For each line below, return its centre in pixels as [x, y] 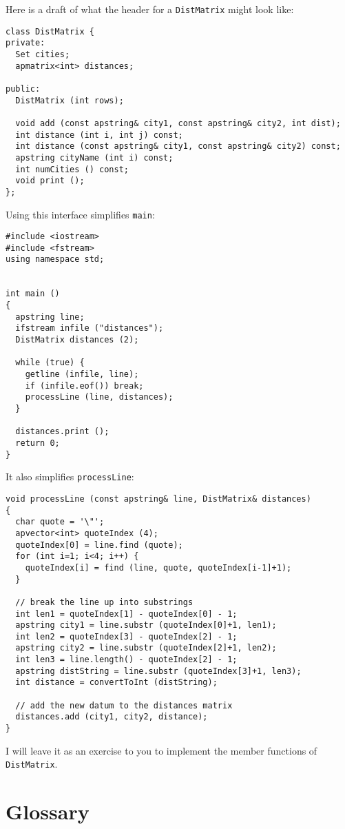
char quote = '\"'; [60, 522]
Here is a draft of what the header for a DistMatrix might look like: [150, 9]
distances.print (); [62, 432]
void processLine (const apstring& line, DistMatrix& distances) [158, 499]
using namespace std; [55, 259]
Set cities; [43, 54]
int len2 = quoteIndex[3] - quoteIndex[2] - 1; [126, 636]
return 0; [38, 443]
